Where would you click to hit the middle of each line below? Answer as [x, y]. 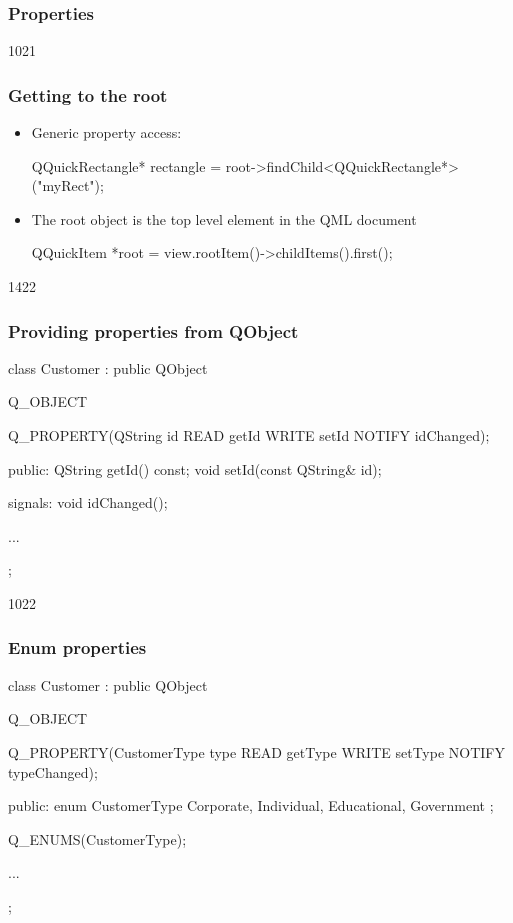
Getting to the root [88, 94]
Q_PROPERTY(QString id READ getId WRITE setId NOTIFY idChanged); [249, 435]
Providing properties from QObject [153, 330]
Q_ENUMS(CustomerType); [97, 838]
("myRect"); [67, 185]
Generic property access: [106, 132]
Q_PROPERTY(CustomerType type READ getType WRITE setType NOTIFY [256, 751]
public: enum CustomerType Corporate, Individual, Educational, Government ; [251, 805]
